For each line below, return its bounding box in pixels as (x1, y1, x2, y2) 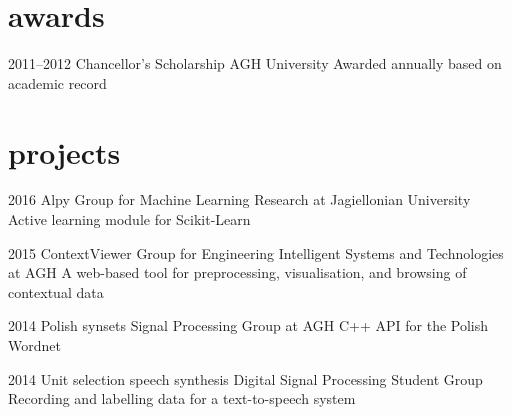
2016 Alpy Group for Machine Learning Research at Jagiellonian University (8, 189, 471, 210)
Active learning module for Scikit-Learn (8, 209, 251, 230)
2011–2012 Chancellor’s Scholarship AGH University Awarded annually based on (8, 53, 502, 74)
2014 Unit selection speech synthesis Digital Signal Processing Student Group (8, 368, 483, 389)
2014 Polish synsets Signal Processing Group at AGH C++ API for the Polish (8, 315, 489, 336)
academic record (8, 72, 107, 93)
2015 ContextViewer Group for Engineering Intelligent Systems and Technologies (8, 242, 504, 263)
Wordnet (8, 335, 61, 355)
